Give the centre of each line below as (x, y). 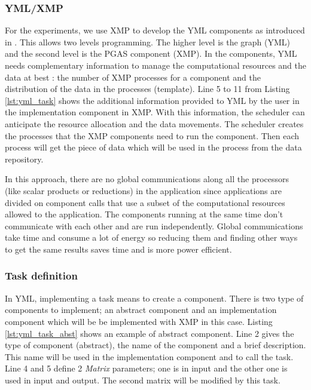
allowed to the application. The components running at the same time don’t (144, 214)
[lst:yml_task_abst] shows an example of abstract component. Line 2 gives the (150, 333)
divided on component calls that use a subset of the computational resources (145, 202)
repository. (24, 159)
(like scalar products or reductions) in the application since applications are (143, 190)
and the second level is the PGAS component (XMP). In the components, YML (151, 53)
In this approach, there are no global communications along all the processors (147, 179)
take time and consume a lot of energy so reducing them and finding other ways (151, 237)
